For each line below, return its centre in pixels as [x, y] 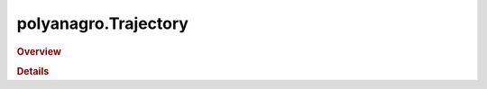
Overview [39, 51]
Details [33, 71]
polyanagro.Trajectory [103, 23]
